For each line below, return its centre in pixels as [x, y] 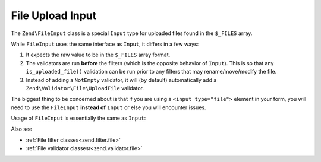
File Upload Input [54, 15]
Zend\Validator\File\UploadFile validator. [85, 88]
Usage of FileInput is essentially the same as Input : [78, 118]
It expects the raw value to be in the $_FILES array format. [98, 55]
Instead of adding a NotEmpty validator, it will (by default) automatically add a [121, 80]
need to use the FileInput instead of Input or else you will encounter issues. [108, 107]
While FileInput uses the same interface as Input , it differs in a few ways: [105, 44]
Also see [22, 129]
